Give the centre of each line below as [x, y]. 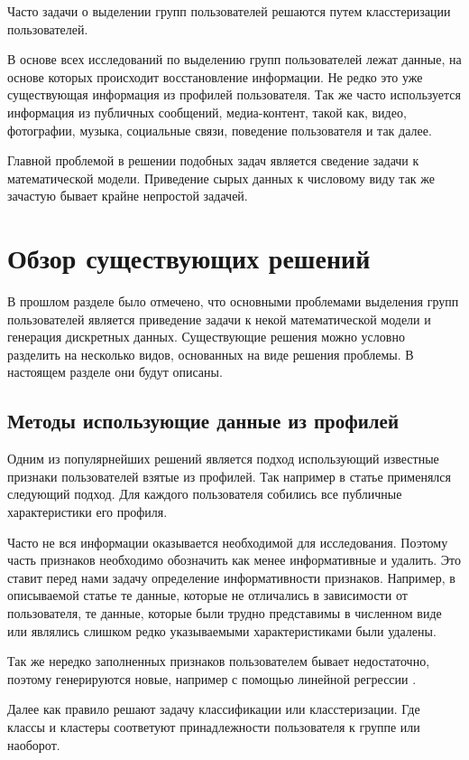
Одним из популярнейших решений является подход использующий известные [223, 459]
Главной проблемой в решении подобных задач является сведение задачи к [213, 160]
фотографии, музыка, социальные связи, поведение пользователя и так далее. [220, 130]
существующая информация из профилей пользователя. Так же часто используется [234, 94]
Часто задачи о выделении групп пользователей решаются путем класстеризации [229, 11]
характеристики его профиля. [87, 512]
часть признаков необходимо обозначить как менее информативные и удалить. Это [234, 560]
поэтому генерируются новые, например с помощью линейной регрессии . [212, 678]
